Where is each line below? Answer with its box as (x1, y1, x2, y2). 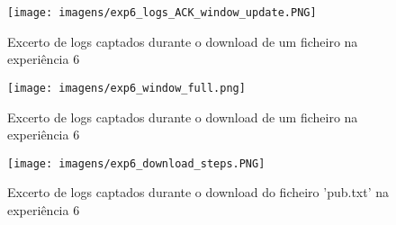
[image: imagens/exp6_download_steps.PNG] (7, 157, 265, 170)
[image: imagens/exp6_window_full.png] (7, 81, 246, 94)
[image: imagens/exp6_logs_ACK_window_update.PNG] (7, 6, 317, 19)
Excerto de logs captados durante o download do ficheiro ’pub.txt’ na (7, 183, 390, 202)
